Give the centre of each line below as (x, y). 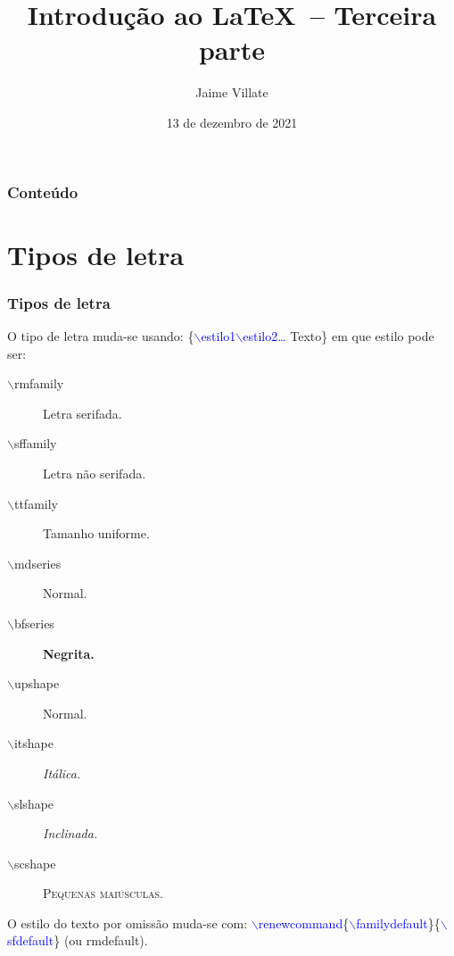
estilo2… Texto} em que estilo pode (338, 336)
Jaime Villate (232, 92)
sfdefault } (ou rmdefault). (78, 940)
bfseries (34, 623)
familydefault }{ (398, 923)
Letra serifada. (83, 413)
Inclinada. (70, 833)
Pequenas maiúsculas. (103, 893)
